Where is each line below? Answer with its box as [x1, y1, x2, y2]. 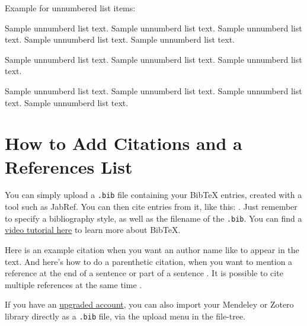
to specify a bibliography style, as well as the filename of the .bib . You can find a [5, 212, 302, 224]
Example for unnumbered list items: [5, 2, 136, 14]
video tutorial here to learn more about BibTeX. [5, 223, 181, 236]
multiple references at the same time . [5, 278, 142, 290]
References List [5, 154, 133, 178]
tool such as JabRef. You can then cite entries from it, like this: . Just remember [5, 200, 298, 213]
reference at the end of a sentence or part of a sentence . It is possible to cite [5, 267, 283, 279]
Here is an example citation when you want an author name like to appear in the [5, 243, 299, 255]
